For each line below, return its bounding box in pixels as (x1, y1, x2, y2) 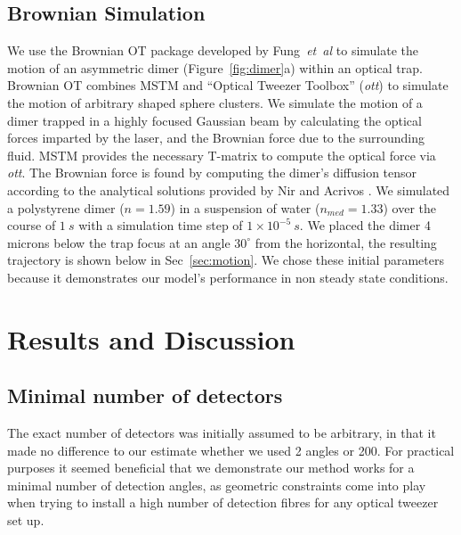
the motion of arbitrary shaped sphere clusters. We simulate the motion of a (7, 93, 423, 111)
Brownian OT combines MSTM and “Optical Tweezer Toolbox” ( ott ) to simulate (7, 76, 449, 95)
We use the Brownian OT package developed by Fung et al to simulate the (7, 41, 419, 60)
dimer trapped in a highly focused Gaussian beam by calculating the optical (7, 111, 422, 129)
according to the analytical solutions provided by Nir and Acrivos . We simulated (7, 180, 450, 199)
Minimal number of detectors (7, 382, 283, 409)
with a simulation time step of (78, 216, 243, 235)
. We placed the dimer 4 (299, 216, 431, 235)
